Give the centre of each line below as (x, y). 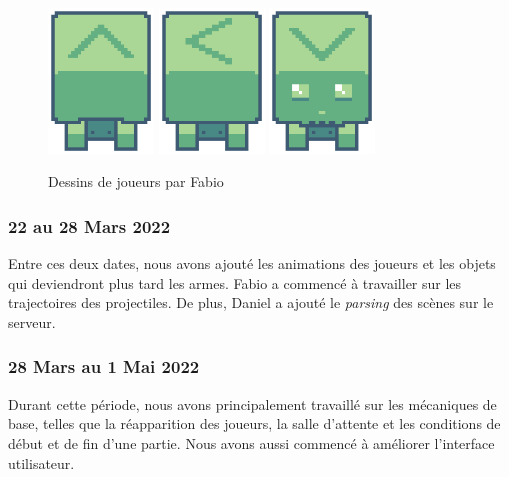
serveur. (32, 321)
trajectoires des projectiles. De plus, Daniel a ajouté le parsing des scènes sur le (251, 302)
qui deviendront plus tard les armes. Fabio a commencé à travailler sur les (235, 282)
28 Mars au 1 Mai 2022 (104, 366)
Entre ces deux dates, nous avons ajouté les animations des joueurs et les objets (252, 263)
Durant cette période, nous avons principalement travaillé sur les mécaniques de (252, 403)
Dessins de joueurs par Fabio (136, 181)
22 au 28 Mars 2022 (89, 225)
